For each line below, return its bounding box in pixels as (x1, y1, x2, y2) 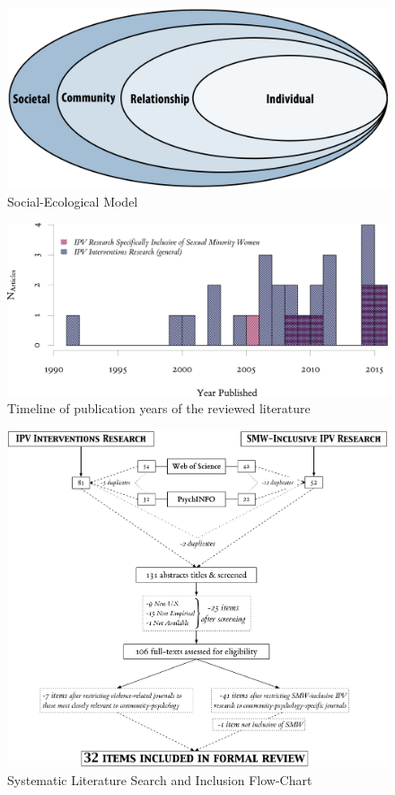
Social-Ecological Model (7, 191, 138, 210)
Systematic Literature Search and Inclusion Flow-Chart (7, 770, 312, 789)
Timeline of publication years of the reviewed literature (7, 399, 311, 418)
